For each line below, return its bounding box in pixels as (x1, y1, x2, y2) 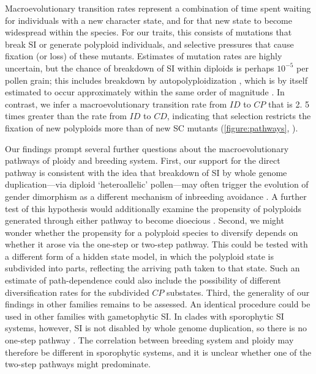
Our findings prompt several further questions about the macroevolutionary (5, 142, 289, 155)
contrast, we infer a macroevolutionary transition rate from (5, 97, 227, 110)
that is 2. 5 (268, 97, 309, 110)
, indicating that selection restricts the (167, 109, 311, 122)
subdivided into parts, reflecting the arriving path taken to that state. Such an (5, 262, 300, 274)
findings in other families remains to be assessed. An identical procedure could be (5, 298, 310, 310)
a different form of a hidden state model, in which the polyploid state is (5, 249, 274, 262)
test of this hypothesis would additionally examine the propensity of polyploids (5, 202, 301, 215)
